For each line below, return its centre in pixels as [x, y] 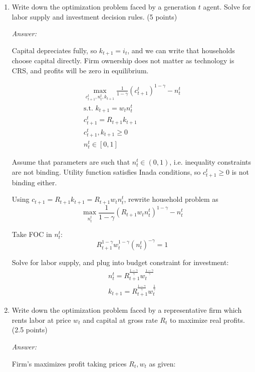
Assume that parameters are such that [71, 162]
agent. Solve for [227, 7]
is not [240, 171]
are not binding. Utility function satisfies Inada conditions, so [106, 171]
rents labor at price [41, 320]
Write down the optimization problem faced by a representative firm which [127, 310]
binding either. [34, 182]
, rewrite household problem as [171, 199]
